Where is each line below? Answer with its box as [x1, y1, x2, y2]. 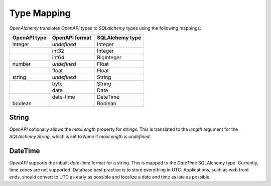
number [12, 60, 31, 67]
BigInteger [97, 54, 121, 61]
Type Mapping [9, 8, 71, 19]
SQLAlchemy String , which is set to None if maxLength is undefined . [9, 133, 151, 139]
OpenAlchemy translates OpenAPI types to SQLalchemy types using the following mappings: [9, 25, 201, 31]
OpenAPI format [52, 34, 91, 41]
